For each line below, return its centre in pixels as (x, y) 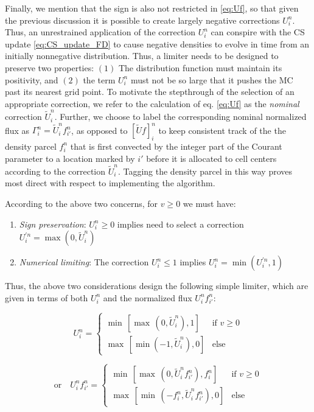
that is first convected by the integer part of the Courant (176, 146)
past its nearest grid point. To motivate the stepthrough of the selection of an (150, 92)
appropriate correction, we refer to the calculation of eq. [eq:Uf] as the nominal (152, 103)
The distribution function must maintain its (200, 67)
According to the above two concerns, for (82, 204)
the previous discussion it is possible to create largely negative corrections (142, 20)
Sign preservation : (53, 224)
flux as (17, 130)
